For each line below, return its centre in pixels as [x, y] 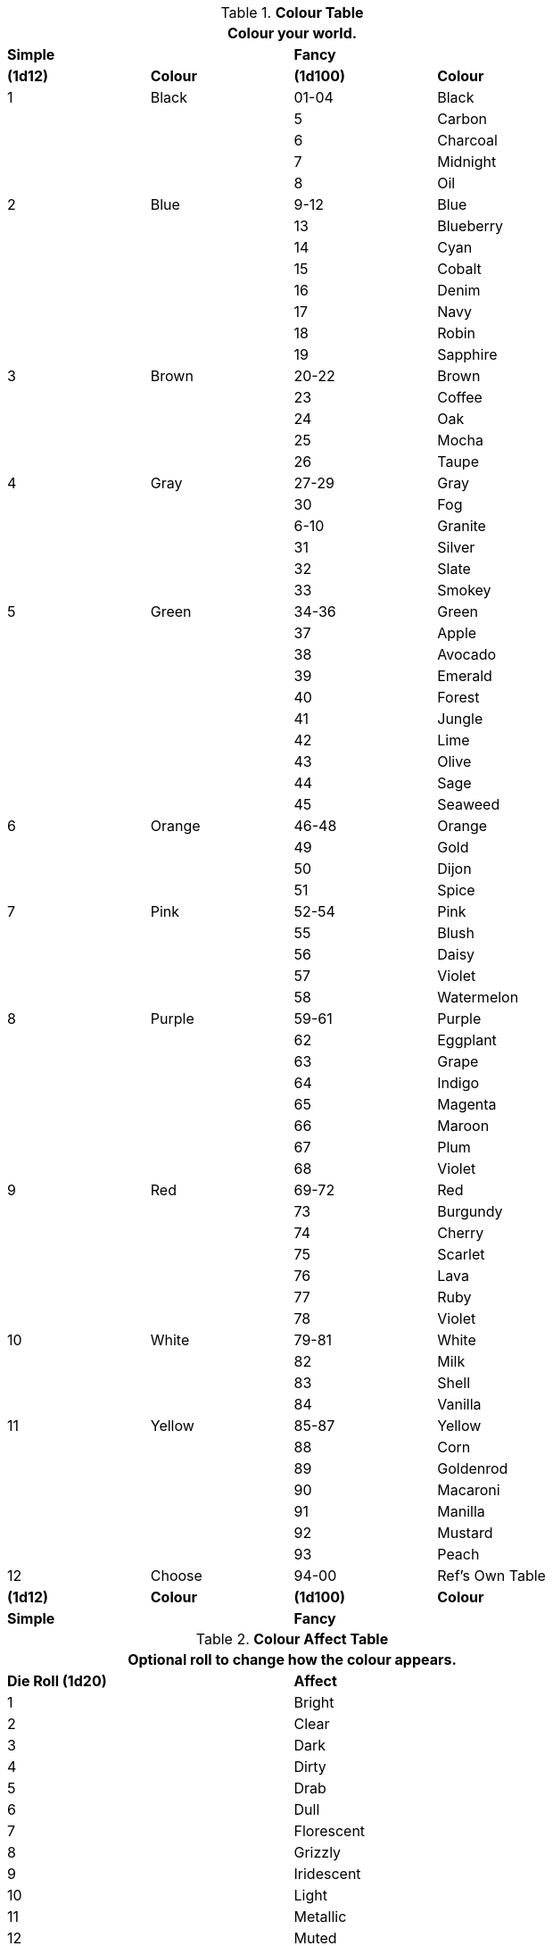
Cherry [461, 1233]
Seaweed [469, 804]
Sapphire [467, 354]
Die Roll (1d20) [57, 1681]
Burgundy [470, 1211]
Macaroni [469, 1490]
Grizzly [318, 1852]
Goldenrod [473, 1468]
